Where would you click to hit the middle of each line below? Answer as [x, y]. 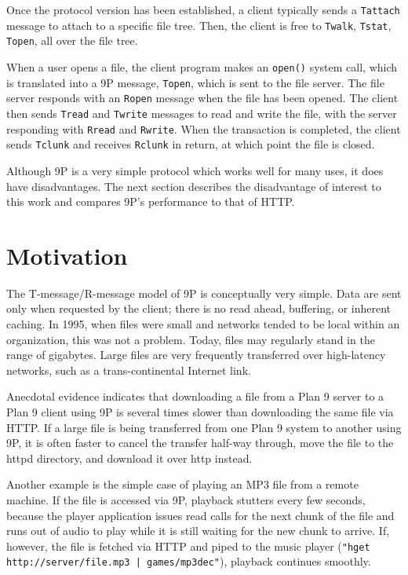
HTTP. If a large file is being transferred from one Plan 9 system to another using [204, 427]
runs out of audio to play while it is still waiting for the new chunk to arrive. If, [198, 531]
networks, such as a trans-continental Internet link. [129, 370]
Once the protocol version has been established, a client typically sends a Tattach [203, 9]
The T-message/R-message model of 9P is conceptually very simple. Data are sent [204, 293]
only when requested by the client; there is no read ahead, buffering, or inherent [199, 308]
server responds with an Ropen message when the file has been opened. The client [202, 98]
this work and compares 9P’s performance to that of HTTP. [151, 201]
